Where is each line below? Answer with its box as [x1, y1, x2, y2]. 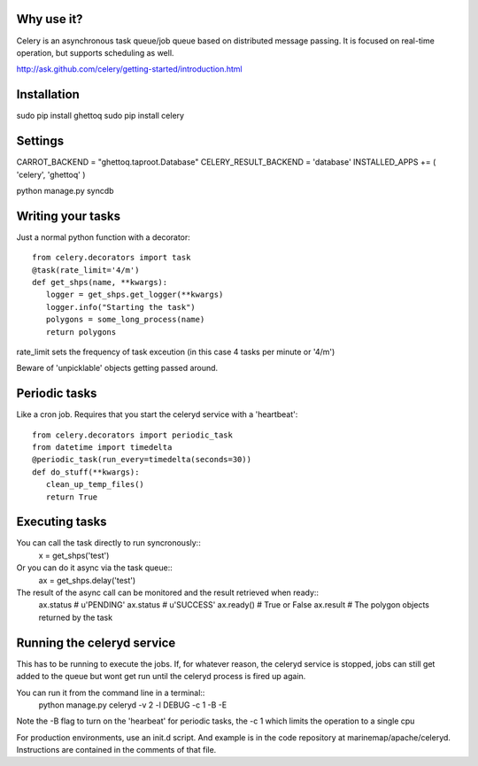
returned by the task [38, 612, 113, 623]
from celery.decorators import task [32, 252, 191, 263]
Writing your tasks [16, 208, 121, 223]
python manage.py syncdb [16, 185, 114, 196]
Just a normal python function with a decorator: [16, 231, 190, 243]
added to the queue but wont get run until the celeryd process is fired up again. [16, 671, 306, 682]
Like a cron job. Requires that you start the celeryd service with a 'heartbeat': [16, 409, 298, 420]
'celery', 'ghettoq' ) [16, 169, 86, 180]
